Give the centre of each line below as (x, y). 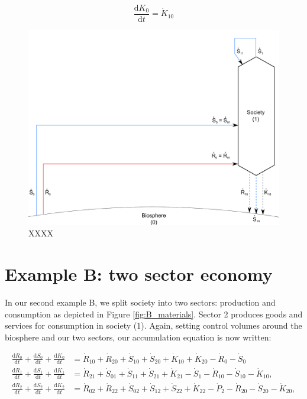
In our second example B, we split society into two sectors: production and (140, 302)
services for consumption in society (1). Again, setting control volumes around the (153, 325)
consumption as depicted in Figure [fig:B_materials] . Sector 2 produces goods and (154, 314)
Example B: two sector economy (139, 274)
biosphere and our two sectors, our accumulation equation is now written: (138, 337)
